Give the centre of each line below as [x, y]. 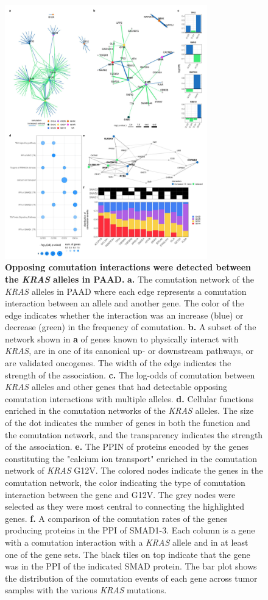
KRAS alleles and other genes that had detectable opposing [116, 387]
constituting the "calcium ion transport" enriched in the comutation [131, 458]
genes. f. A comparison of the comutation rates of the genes [116, 518]
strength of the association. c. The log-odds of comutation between [130, 374]
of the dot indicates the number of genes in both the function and [128, 423]
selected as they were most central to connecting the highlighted [125, 506]
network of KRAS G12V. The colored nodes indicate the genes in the [134, 470]
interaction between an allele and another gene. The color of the [125, 303]
